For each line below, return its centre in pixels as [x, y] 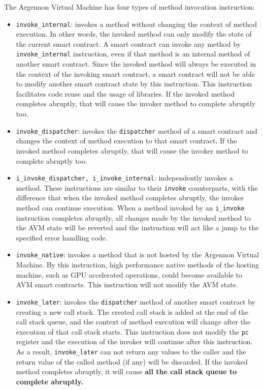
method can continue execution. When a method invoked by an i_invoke [130, 207]
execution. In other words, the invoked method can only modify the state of [134, 34]
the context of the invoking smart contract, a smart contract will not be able [135, 73]
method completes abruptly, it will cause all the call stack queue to [126, 371]
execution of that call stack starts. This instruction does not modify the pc [132, 331]
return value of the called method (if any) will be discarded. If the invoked [132, 361]
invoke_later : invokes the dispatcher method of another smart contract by [136, 301]
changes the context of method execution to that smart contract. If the [126, 141]
